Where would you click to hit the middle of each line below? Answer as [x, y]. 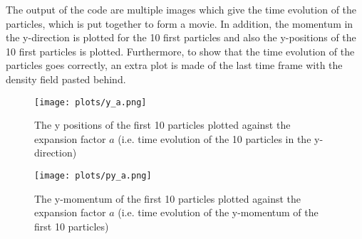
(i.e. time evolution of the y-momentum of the [218, 212]
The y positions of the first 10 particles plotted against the [162, 125]
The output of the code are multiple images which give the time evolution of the [181, 9]
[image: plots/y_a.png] [90, 102]
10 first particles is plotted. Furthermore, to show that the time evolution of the [180, 51]
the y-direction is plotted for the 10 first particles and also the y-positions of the [181, 37]
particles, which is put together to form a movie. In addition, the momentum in [180, 23]
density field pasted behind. [66, 79]
